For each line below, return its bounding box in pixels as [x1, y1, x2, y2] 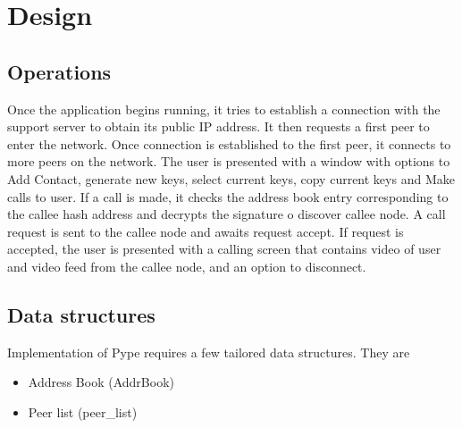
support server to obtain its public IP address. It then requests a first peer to [7, 117, 430, 136]
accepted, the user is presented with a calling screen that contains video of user [7, 239, 441, 258]
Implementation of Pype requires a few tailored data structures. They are [7, 342, 410, 361]
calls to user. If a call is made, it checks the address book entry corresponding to [7, 187, 449, 206]
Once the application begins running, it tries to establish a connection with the [7, 99, 441, 118]
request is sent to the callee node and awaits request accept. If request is [7, 222, 404, 240]
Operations [7, 57, 112, 85]
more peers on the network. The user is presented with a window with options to [7, 152, 450, 171]
